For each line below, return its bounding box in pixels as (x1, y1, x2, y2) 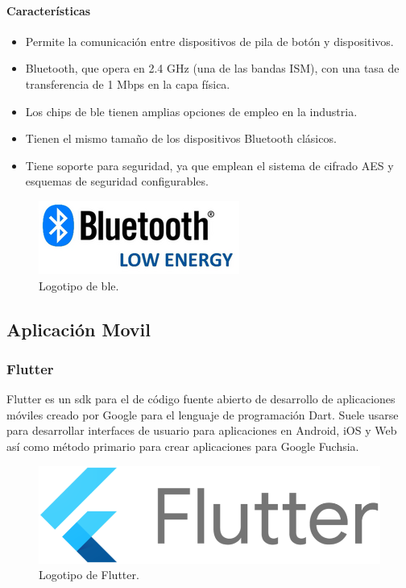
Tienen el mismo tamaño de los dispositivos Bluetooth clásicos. (25, 130, 337, 147)
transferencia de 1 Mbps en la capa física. (25, 75, 230, 92)
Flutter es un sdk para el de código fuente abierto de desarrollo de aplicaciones (6, 390, 396, 407)
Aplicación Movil (6, 316, 151, 341)
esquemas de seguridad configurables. (25, 173, 209, 190)
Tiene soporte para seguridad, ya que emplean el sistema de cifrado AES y (25, 156, 394, 173)
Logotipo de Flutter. (39, 566, 139, 583)
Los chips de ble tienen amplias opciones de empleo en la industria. (25, 102, 358, 119)
